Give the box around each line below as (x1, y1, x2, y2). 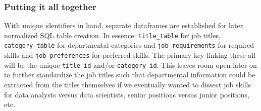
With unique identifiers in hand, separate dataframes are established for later (4, 20, 243, 31)
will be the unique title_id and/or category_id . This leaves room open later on (4, 59, 257, 70)
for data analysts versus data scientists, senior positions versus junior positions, (4, 89, 249, 99)
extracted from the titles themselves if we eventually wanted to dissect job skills (4, 79, 251, 90)
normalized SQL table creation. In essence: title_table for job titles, (4, 30, 221, 40)
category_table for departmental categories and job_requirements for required (4, 40, 254, 50)
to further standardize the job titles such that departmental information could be (4, 69, 255, 80)
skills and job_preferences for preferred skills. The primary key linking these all (4, 50, 256, 60)
